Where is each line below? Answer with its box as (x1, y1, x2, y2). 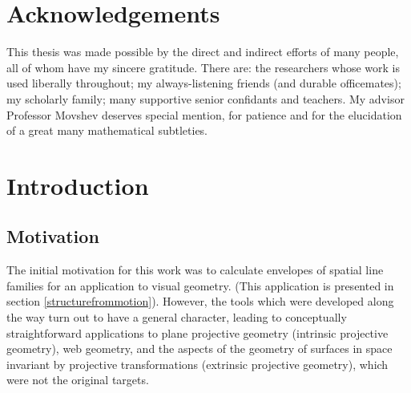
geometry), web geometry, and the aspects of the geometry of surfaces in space (6, 340, 393, 357)
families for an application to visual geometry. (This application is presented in (6, 277, 394, 294)
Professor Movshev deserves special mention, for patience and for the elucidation (6, 106, 402, 123)
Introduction (6, 168, 149, 201)
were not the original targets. (6, 371, 149, 388)
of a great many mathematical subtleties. (6, 122, 208, 139)
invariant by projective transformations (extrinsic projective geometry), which (6, 355, 389, 372)
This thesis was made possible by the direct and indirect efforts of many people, (6, 43, 399, 60)
